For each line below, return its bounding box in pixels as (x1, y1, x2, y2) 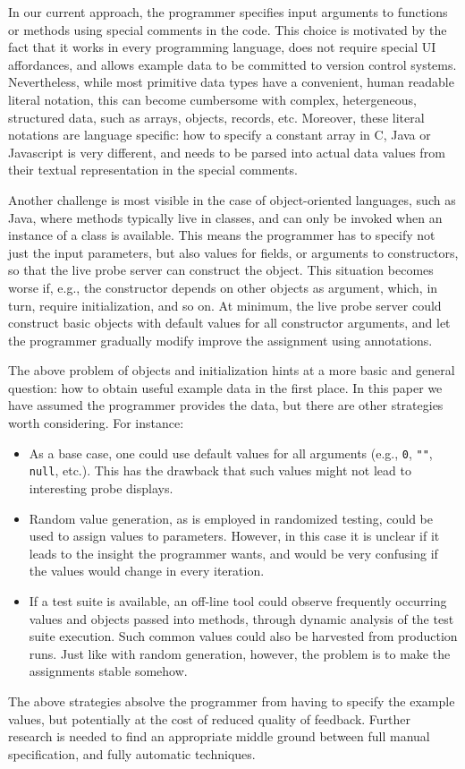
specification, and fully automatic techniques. (8, 744, 256, 763)
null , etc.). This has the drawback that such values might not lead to (29, 461, 411, 480)
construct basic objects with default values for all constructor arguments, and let (8, 313, 451, 332)
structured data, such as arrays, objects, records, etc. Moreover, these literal (8, 107, 425, 126)
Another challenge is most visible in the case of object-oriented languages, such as (8, 190, 456, 209)
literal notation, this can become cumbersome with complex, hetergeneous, (8, 90, 417, 108)
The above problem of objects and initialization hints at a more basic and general (8, 361, 455, 380)
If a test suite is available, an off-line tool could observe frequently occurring (29, 591, 447, 610)
